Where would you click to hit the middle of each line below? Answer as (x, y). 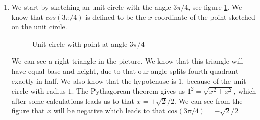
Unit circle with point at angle (80, 43)
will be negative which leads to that (109, 111)
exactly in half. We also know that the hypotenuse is (94, 81)
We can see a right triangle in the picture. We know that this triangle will (127, 61)
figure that (28, 111)
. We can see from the (208, 100)
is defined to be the (116, 17)
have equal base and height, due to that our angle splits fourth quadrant (125, 70)
